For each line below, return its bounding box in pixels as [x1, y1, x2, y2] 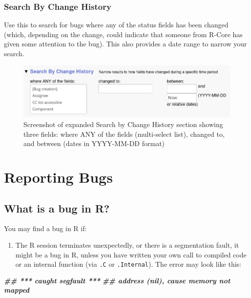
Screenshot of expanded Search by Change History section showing [23, 119, 223, 129]
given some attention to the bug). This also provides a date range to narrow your [4, 39, 247, 49]
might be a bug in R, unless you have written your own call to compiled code [15, 249, 247, 259]
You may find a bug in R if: [4, 223, 87, 234]
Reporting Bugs [4, 167, 113, 187]
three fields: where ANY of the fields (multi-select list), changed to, [23, 128, 225, 139]
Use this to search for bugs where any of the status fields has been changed [4, 20, 229, 30]
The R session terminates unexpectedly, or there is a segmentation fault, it [15, 239, 239, 250]
